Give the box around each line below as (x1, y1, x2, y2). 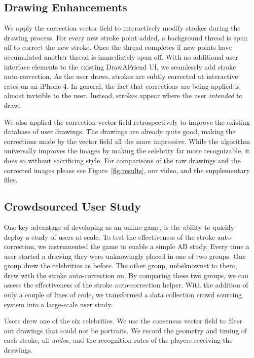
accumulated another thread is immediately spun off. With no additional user (4, 51, 238, 62)
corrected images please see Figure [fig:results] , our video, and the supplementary (4, 165, 250, 175)
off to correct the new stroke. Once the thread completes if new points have (4, 42, 232, 52)
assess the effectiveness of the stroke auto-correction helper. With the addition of (4, 280, 248, 290)
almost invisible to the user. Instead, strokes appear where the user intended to (4, 90, 243, 101)
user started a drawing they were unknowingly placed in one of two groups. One (4, 251, 246, 261)
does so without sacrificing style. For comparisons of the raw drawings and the (4, 155, 241, 165)
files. (4, 175, 18, 185)
